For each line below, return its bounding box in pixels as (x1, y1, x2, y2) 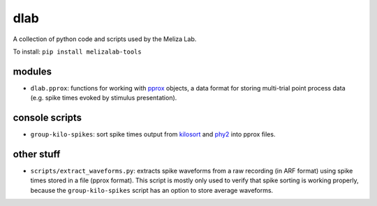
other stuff (13, 148, 61, 160)
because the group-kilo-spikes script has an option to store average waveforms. (30, 186, 274, 194)
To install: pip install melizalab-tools (13, 47, 142, 56)
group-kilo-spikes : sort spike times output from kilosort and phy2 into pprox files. (30, 130, 276, 138)
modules (13, 65, 52, 77)
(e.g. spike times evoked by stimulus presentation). (30, 94, 177, 102)
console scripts (13, 112, 82, 124)
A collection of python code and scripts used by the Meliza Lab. (13, 35, 197, 43)
